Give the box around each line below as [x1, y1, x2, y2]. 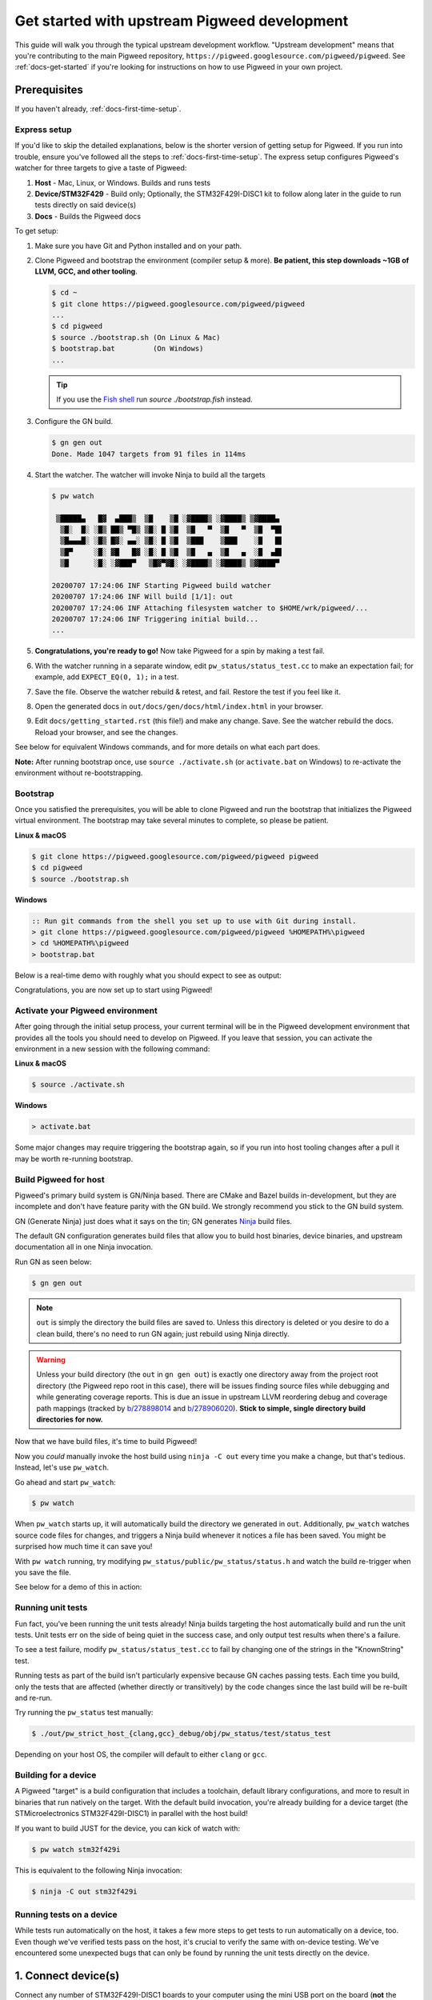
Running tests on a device [14, 1909, 118, 1920]
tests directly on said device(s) [34, 200, 137, 210]
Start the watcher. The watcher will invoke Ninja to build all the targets [34, 470, 266, 479]
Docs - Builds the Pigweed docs [34, 211, 142, 221]
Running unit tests [14, 1602, 88, 1614]
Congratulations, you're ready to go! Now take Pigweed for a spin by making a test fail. [34, 646, 326, 656]
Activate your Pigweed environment [14, 1005, 158, 1016]
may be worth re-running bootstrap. [14, 1154, 134, 1163]
